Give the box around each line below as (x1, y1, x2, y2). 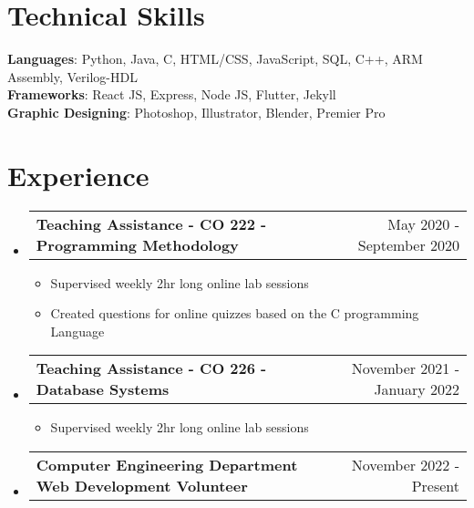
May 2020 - (387, 213, 459, 234)
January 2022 (374, 378, 459, 400)
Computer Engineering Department (36, 454, 298, 475)
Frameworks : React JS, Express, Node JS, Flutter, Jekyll (7, 85, 336, 104)
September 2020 (357, 233, 459, 255)
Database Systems (36, 378, 170, 400)
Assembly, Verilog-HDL (7, 67, 138, 86)
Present (411, 475, 459, 496)
